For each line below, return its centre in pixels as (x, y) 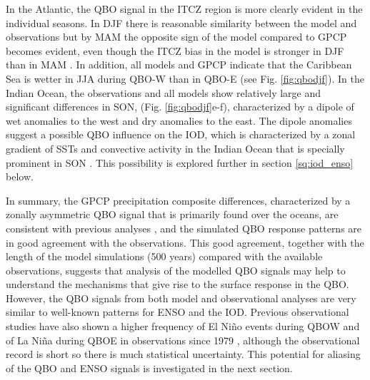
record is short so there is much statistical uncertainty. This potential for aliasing (183, 354)
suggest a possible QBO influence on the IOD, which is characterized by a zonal (181, 134)
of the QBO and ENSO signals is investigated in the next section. (149, 368)
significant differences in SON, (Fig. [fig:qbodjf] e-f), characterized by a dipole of (180, 107)
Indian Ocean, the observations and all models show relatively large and (164, 92)
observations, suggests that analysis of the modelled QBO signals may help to (176, 270)
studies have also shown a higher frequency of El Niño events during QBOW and (183, 326)
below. (20, 176)
